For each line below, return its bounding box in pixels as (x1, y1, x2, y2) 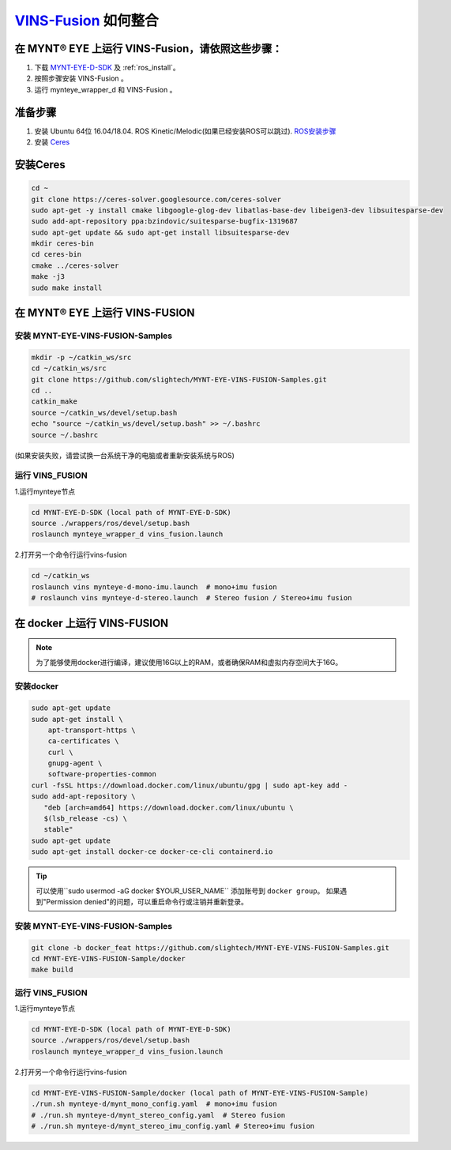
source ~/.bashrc (31, 430, 99, 439)
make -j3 (31, 272, 66, 281)
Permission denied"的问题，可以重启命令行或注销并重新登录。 (46, 896, 249, 906)
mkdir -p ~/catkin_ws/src (31, 352, 132, 362)
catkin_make (31, 397, 78, 406)
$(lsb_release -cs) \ (43, 814, 128, 823)
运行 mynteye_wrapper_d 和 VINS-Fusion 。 (34, 85, 177, 94)
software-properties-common (47, 770, 157, 779)
